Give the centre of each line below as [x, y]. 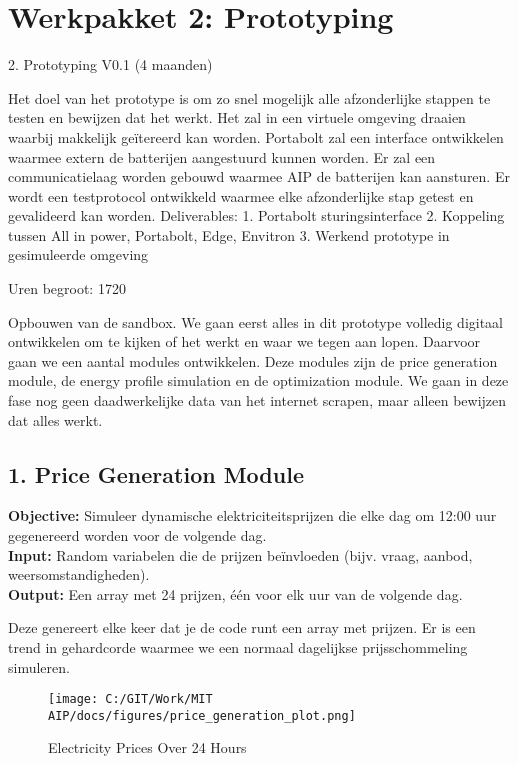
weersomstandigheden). [79, 574]
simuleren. [39, 666]
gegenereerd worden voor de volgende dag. [137, 535]
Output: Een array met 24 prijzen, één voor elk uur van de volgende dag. [235, 593]
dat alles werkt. [55, 419]
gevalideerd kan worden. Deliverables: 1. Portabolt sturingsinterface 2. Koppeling [256, 215]
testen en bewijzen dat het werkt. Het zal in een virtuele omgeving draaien [237, 117]
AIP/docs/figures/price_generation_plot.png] [202, 715]
